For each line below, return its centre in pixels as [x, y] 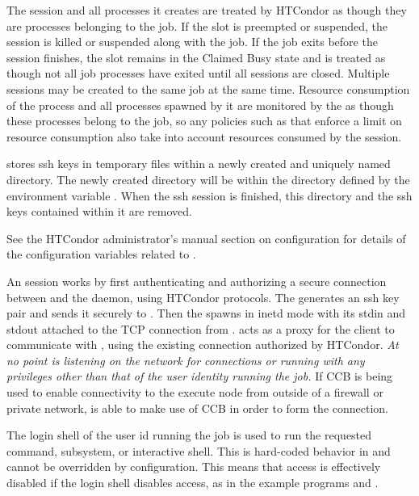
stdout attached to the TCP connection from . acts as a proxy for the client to [201, 328]
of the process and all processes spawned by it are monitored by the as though [200, 105]
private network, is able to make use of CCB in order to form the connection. [198, 408]
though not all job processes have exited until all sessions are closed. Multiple [198, 73]
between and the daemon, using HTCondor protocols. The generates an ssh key [203, 297]
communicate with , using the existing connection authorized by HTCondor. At [203, 345]
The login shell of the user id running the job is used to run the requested [189, 435]
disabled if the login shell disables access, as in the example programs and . [193, 483]
